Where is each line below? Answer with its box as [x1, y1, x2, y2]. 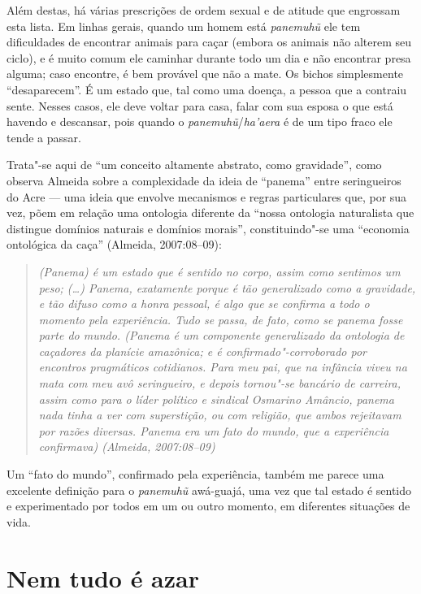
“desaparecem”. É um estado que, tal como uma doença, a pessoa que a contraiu [7, 80, 407, 98]
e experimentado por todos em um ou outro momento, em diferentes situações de [7, 497, 410, 514]
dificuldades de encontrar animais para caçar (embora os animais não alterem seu [7, 33, 411, 50]
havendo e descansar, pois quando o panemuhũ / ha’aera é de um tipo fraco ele [7, 113, 393, 130]
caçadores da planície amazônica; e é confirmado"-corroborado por [38, 342, 367, 359]
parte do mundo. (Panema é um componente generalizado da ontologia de [38, 327, 405, 344]
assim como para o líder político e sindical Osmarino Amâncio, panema [38, 390, 394, 407]
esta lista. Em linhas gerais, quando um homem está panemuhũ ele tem [7, 17, 361, 34]
